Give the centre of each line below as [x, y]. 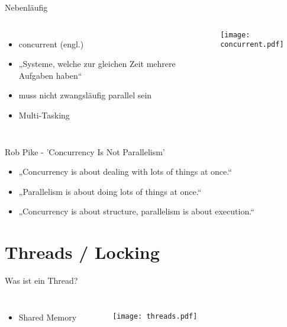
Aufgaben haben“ [50, 75]
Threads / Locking [82, 252]
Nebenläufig [26, 7]
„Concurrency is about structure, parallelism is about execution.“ [136, 211]
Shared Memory [48, 317]
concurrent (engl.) [51, 44]
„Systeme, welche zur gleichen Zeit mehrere [97, 64]
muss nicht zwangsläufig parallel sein [85, 95]
